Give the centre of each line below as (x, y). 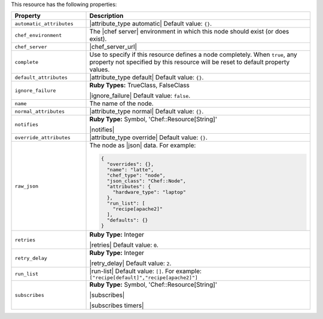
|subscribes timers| (117, 306)
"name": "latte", (130, 170)
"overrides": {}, (130, 164)
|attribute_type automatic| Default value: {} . (151, 24)
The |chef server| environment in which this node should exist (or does (189, 32)
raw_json (27, 186)
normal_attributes (40, 111)
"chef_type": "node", (136, 175)
